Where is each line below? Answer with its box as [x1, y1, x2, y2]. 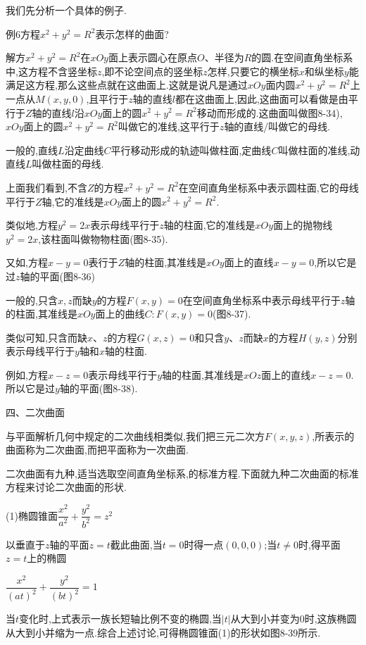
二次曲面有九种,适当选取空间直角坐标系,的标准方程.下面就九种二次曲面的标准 [6, 465, 359, 480]
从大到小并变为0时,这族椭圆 [230, 611, 357, 626]
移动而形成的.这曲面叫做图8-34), [196, 105, 343, 120]
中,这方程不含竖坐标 [6, 63, 97, 78]
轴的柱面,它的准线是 [163, 218, 255, 232]
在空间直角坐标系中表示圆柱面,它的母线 [178, 180, 359, 194]
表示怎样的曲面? [95, 26, 169, 41]
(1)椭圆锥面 [6, 508, 58, 522]
